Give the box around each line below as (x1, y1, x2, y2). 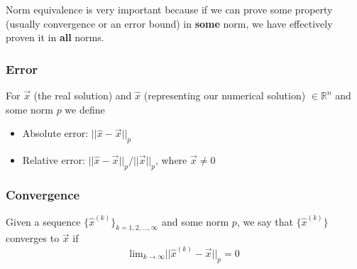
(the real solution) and (33, 88, 132, 102)
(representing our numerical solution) (143, 88, 306, 102)
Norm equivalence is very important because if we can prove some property (6, 2, 333, 16)
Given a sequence (6, 214, 81, 229)
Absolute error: (22, 126, 89, 141)
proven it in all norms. (6, 30, 104, 45)
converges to (6, 231, 60, 246)
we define (65, 101, 105, 116)
